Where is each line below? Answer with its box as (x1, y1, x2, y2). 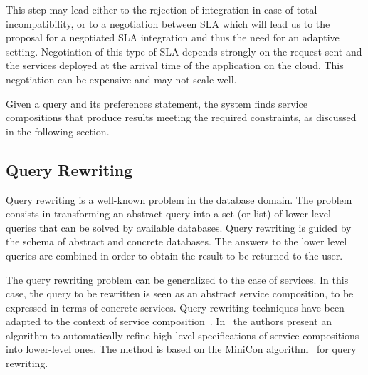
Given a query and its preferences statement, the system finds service (6, 96, 307, 111)
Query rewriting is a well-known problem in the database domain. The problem (6, 192, 352, 207)
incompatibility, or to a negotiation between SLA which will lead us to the (6, 16, 330, 31)
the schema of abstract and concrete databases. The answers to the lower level (6, 234, 347, 249)
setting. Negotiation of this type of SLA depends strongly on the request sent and (6, 43, 362, 58)
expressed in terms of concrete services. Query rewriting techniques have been (6, 299, 345, 314)
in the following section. (6, 123, 110, 138)
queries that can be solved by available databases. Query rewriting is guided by (6, 220, 352, 235)
